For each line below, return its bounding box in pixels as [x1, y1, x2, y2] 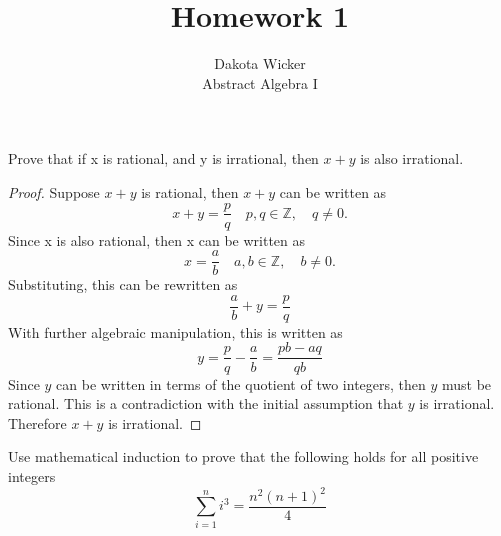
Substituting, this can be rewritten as [8, 274, 238, 295]
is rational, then [141, 181, 239, 202]
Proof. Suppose [8, 181, 100, 202]
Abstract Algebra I [202, 72, 318, 93]
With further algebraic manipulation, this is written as [8, 321, 343, 342]
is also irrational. [360, 148, 464, 169]
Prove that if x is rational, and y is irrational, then [8, 148, 319, 169]
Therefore [8, 412, 67, 433]
